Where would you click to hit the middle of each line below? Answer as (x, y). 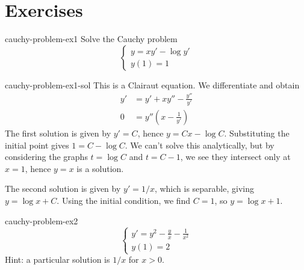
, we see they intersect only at (235, 157)
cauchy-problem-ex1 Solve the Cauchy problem (91, 39)
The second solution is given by (63, 189)
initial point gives (37, 145)
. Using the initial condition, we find (124, 200)
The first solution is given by (58, 133)
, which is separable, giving (204, 189)
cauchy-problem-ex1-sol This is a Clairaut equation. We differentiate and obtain (152, 84)
